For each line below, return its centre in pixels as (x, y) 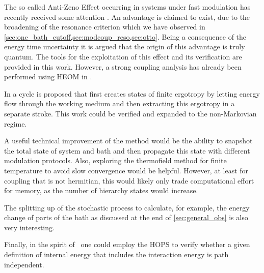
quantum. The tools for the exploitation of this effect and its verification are (123, 56)
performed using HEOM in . (48, 77)
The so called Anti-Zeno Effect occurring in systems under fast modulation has (127, 7)
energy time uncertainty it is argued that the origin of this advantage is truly (125, 47)
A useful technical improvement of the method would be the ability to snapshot (128, 141)
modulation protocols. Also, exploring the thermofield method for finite (115, 160)
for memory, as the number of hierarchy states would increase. (101, 190)
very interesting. (29, 227)
